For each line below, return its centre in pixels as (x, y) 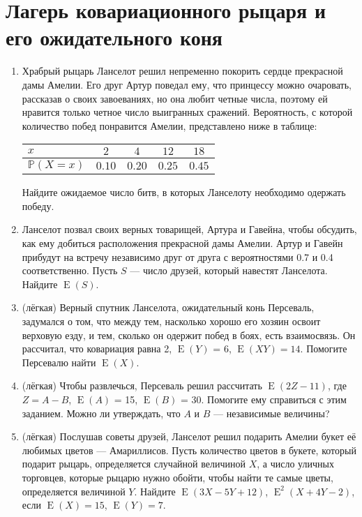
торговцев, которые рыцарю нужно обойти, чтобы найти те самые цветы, (178, 477)
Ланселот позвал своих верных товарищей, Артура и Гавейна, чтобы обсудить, (189, 229)
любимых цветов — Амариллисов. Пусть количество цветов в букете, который (189, 450)
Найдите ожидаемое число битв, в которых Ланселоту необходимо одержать (184, 192)
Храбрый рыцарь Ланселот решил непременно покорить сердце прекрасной (182, 71)
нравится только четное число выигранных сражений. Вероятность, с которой (187, 112)
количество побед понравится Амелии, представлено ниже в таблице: (169, 125)
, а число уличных (295, 464)
